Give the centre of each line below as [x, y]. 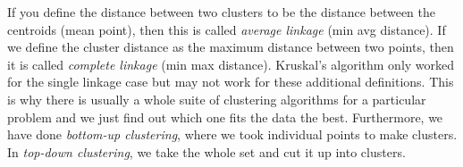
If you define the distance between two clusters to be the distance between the [221, 12]
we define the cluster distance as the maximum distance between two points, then [231, 47]
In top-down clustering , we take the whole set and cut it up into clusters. [206, 151]
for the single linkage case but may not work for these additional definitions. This [231, 82]
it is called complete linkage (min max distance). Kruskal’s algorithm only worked [231, 64]
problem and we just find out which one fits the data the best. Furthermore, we [225, 117]
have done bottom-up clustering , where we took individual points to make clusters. [232, 134]
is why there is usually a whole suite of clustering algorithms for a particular [217, 99]
